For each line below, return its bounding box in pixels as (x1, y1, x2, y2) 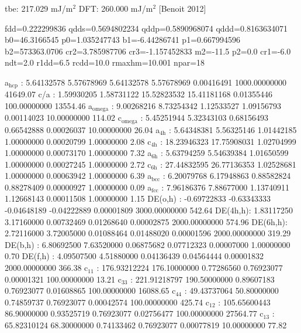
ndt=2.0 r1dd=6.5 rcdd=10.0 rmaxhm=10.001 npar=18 (5, 56, 205, 69)
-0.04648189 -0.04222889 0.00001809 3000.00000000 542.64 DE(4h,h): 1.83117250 (5, 204, 293, 216)
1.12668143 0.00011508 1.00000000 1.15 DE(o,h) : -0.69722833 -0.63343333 (5, 192, 271, 205)
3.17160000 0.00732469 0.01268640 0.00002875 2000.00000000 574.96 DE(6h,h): (5, 215, 288, 227)
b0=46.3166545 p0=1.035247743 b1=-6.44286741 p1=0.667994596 (5, 33, 240, 46)
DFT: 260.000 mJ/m (78, 2, 153, 14)
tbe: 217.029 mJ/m (5, 2, 73, 14)
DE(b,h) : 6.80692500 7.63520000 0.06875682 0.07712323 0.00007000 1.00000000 (5, 238, 290, 250)
